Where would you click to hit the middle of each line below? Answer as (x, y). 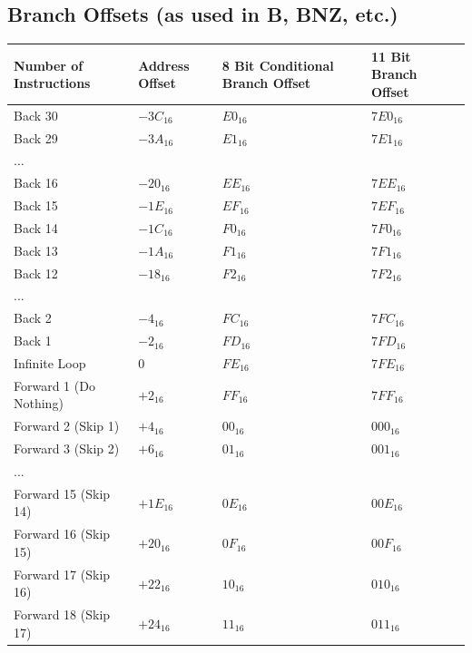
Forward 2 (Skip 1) (67, 426)
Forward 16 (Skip (62, 534)
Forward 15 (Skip (62, 493)
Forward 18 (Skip (62, 614)
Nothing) (39, 403)
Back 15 (36, 205)
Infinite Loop (50, 363)
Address (164, 65)
